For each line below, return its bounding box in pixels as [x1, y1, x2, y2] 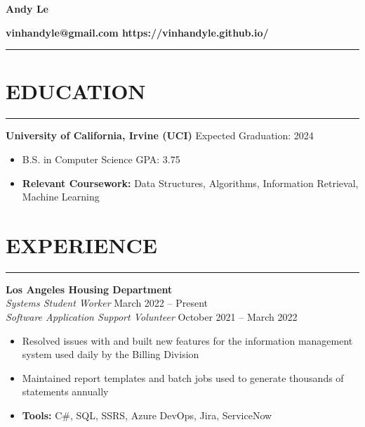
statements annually [22, 384, 109, 399]
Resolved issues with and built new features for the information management [22, 333, 353, 348]
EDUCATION [6, 77, 146, 106]
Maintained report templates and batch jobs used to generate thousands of [22, 370, 344, 385]
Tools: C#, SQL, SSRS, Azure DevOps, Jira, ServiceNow [22, 407, 272, 422]
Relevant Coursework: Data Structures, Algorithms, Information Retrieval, [22, 175, 359, 190]
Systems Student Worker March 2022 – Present [6, 295, 208, 310]
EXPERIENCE [6, 230, 157, 259]
